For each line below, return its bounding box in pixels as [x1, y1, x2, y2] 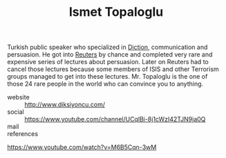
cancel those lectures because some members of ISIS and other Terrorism [7, 65, 219, 73]
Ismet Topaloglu [68, 4, 164, 20]
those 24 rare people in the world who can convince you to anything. [7, 80, 204, 88]
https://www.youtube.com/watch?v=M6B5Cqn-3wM [7, 143, 157, 152]
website [7, 93, 30, 101]
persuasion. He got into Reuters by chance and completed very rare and [7, 50, 213, 59]
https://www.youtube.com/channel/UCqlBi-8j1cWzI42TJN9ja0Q [24, 115, 206, 124]
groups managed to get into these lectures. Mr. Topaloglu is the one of [7, 72, 208, 81]
